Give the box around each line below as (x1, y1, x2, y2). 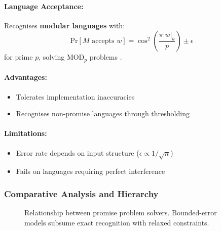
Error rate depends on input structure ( (16, 147, 139, 158)
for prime (4, 52, 33, 62)
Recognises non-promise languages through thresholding (16, 108, 190, 119)
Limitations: (4, 128, 47, 138)
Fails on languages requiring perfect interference (16, 166, 165, 176)
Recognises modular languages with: (4, 20, 125, 30)
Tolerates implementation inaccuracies (16, 91, 135, 102)
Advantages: (4, 72, 47, 82)
